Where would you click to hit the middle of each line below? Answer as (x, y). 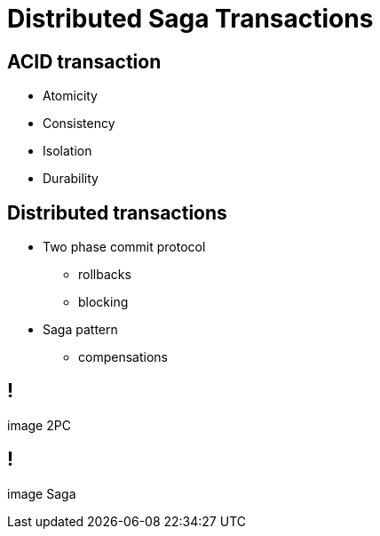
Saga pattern (80, 330)
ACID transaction (84, 61)
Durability (71, 179)
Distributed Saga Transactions (190, 19)
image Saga (42, 493)
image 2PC (39, 425)
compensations (123, 357)
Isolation (67, 151)
